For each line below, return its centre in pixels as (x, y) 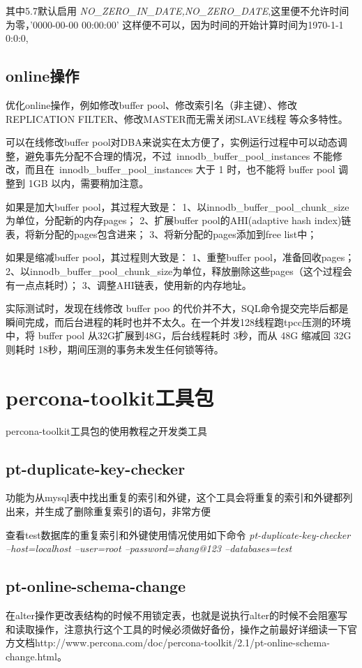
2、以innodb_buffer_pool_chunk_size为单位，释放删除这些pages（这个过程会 (179, 270)
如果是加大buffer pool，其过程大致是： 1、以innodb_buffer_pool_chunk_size (178, 206)
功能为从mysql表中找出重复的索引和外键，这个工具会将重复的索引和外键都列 (179, 497)
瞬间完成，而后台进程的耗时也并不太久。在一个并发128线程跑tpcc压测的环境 (179, 321)
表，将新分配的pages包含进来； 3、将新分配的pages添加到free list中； (161, 233)
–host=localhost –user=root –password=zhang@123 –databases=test (149, 548)
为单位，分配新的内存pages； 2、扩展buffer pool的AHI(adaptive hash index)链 (179, 220)
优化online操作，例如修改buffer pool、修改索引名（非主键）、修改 (152, 104)
